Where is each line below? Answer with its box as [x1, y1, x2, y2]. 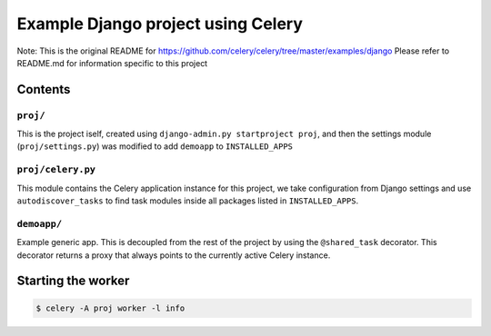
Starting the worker [16, 273, 130, 289]
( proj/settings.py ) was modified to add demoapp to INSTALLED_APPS [16, 141, 293, 152]
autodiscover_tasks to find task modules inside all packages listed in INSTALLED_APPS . [16, 195, 359, 206]
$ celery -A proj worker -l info [35, 302, 185, 313]
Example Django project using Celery [16, 14, 304, 34]
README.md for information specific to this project [16, 57, 208, 68]
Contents [16, 82, 71, 97]
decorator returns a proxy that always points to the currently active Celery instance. [16, 250, 331, 261]
